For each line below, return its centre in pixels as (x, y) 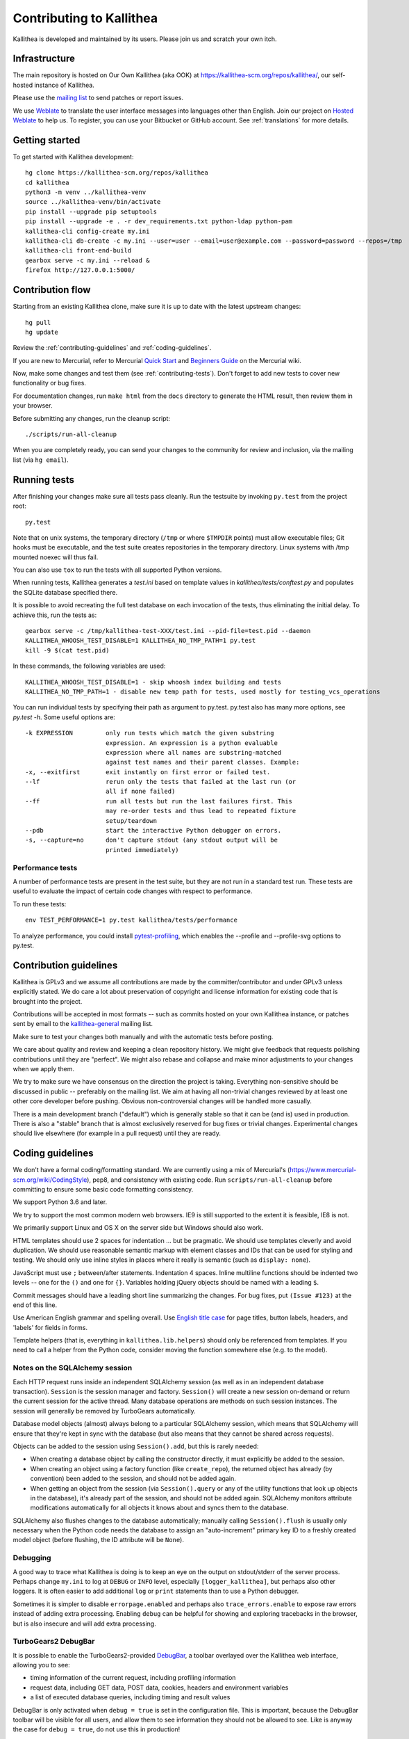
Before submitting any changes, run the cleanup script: (91, 418)
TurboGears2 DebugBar (54, 1642)
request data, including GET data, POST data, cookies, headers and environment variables (159, 1688)
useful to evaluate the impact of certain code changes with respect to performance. (133, 891)
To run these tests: (40, 904)
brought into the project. (48, 1001)
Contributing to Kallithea (85, 18)
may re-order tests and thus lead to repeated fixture (201, 811)
